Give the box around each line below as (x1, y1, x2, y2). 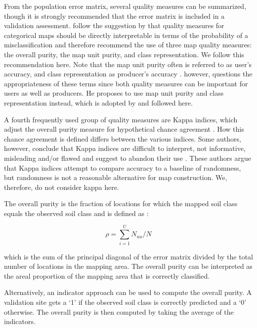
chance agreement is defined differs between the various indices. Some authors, (4, 133, 241, 144)
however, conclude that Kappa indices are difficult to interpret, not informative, (4, 143, 246, 153)
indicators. (4, 316, 36, 327)
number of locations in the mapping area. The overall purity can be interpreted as (4, 261, 253, 271)
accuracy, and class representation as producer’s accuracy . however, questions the (4, 69, 253, 79)
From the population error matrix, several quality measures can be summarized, (4, 1, 247, 11)
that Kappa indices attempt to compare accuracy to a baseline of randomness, (4, 162, 241, 173)
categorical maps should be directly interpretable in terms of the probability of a (4, 30, 248, 40)
